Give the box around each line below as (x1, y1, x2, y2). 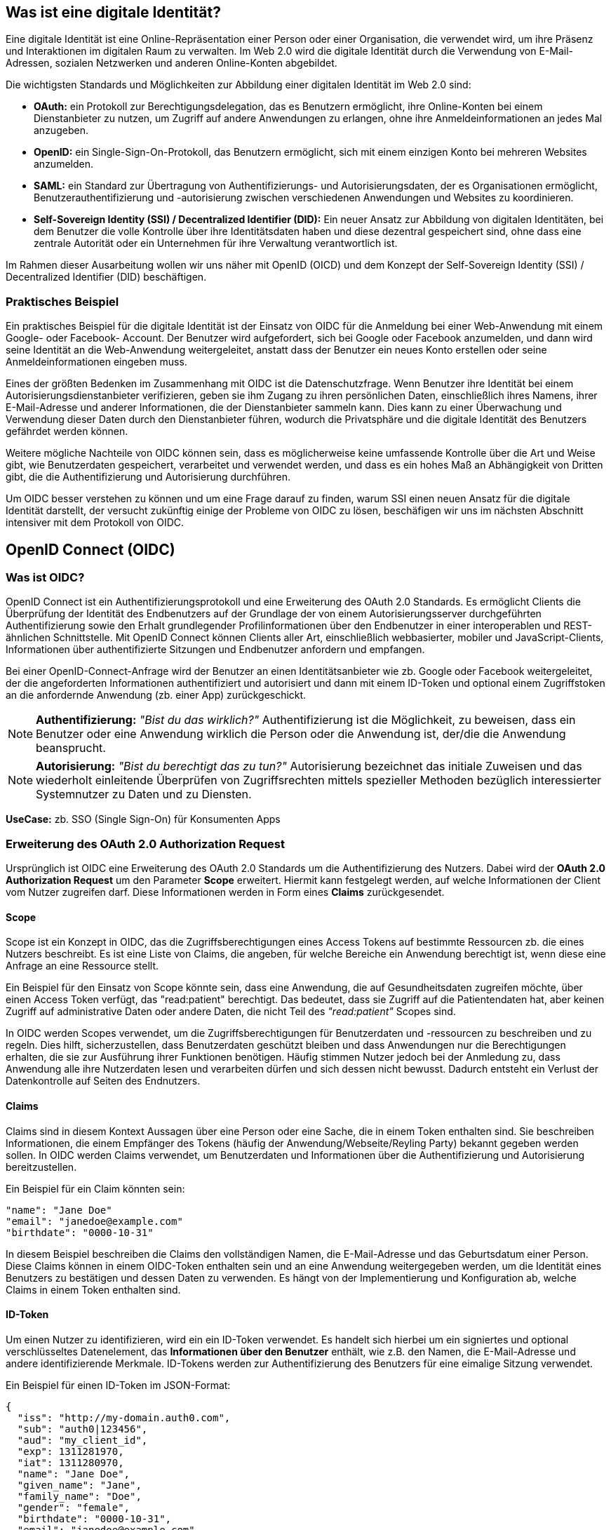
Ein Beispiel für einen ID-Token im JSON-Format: (6, 1378, 231, 1391)
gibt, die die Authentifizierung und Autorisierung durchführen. (6, 471, 290, 483)
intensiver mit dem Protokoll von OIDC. (6, 516, 184, 529)
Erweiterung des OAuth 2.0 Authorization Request (6, 836, 285, 851)
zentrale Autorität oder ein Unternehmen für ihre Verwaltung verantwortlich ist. (34, 237, 398, 250)
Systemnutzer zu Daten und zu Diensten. (36, 787, 252, 802)
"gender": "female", (17, 1501, 130, 1513)
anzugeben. (34, 124, 88, 137)
